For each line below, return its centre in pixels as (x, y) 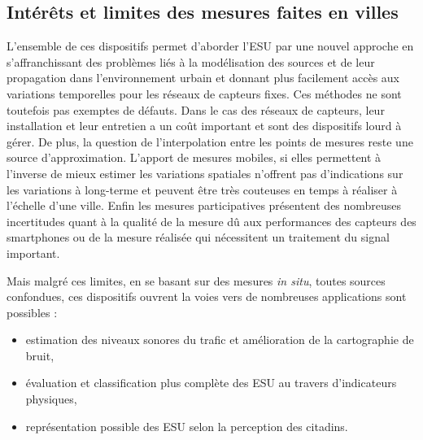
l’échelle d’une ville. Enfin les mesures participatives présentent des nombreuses (204, 205)
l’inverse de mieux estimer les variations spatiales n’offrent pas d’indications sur (205, 173)
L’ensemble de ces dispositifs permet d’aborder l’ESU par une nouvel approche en (210, 46)
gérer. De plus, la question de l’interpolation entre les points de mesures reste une (210, 141)
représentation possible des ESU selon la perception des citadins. (187, 426)
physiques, (51, 399)
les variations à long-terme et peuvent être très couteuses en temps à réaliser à (202, 189)
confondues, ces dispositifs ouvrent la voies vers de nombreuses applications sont (207, 296)
